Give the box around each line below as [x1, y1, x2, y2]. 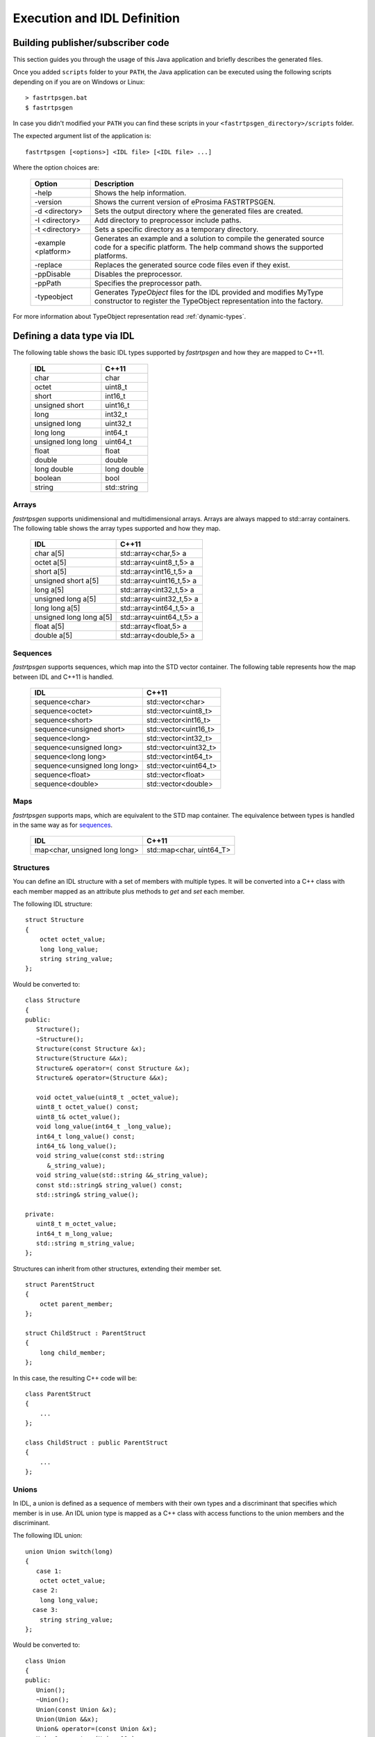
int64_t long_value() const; [35, 1133, 135, 1140]
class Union [25, 1657, 66, 1665]
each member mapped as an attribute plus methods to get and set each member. [12, 887, 245, 896]
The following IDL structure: [12, 900, 93, 908]
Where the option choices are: [12, 163, 100, 172]
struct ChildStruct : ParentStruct [25, 1329, 147, 1337]
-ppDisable [34, 269, 71, 279]
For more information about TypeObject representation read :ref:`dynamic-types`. [12, 312, 247, 320]
